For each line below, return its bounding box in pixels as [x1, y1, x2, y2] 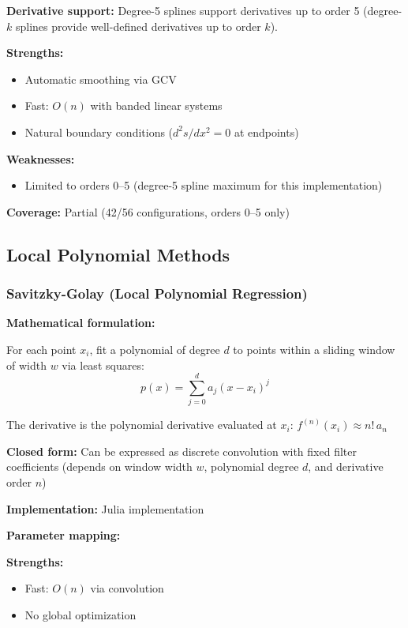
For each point [6, 340, 77, 357]
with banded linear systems [90, 97, 223, 114]
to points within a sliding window [233, 340, 395, 357]
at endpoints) [234, 123, 299, 140]
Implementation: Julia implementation [6, 500, 204, 517]
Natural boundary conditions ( [24, 123, 174, 140]
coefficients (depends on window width [6, 458, 193, 475]
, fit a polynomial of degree [89, 340, 220, 357]
